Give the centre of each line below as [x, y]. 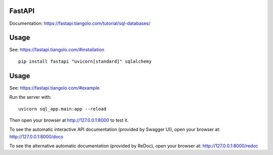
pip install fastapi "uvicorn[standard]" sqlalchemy [85, 61]
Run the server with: [30, 97]
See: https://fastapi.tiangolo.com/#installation [57, 50]
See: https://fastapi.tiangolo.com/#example [54, 88]
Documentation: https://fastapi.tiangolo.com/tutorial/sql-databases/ [80, 23]
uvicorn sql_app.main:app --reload [62, 109]
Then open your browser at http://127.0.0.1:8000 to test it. [69, 120]
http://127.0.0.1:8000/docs [36, 136]
